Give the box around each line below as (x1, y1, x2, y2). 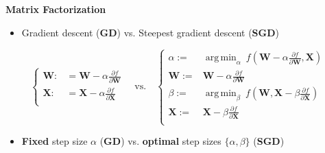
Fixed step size (21, 134, 88, 148)
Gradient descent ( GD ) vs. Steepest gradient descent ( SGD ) (21, 25, 280, 39)
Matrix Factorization (5, 2, 106, 16)
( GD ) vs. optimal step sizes (99, 134, 221, 148)
